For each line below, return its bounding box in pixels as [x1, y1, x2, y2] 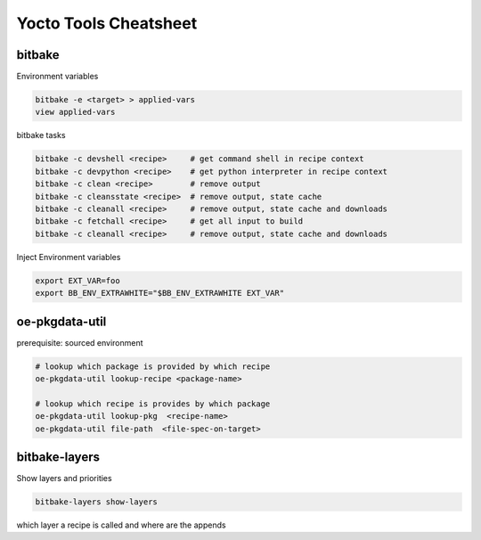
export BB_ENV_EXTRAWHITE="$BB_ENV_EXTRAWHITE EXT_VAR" [35, 288, 285, 299]
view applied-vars [35, 107, 116, 118]
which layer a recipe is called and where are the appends [16, 520, 226, 530]
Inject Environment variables [16, 251, 121, 262]
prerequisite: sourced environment [16, 337, 143, 348]
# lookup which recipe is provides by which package [35, 398, 271, 409]
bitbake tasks [16, 130, 66, 141]
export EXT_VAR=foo [35, 275, 120, 285]
